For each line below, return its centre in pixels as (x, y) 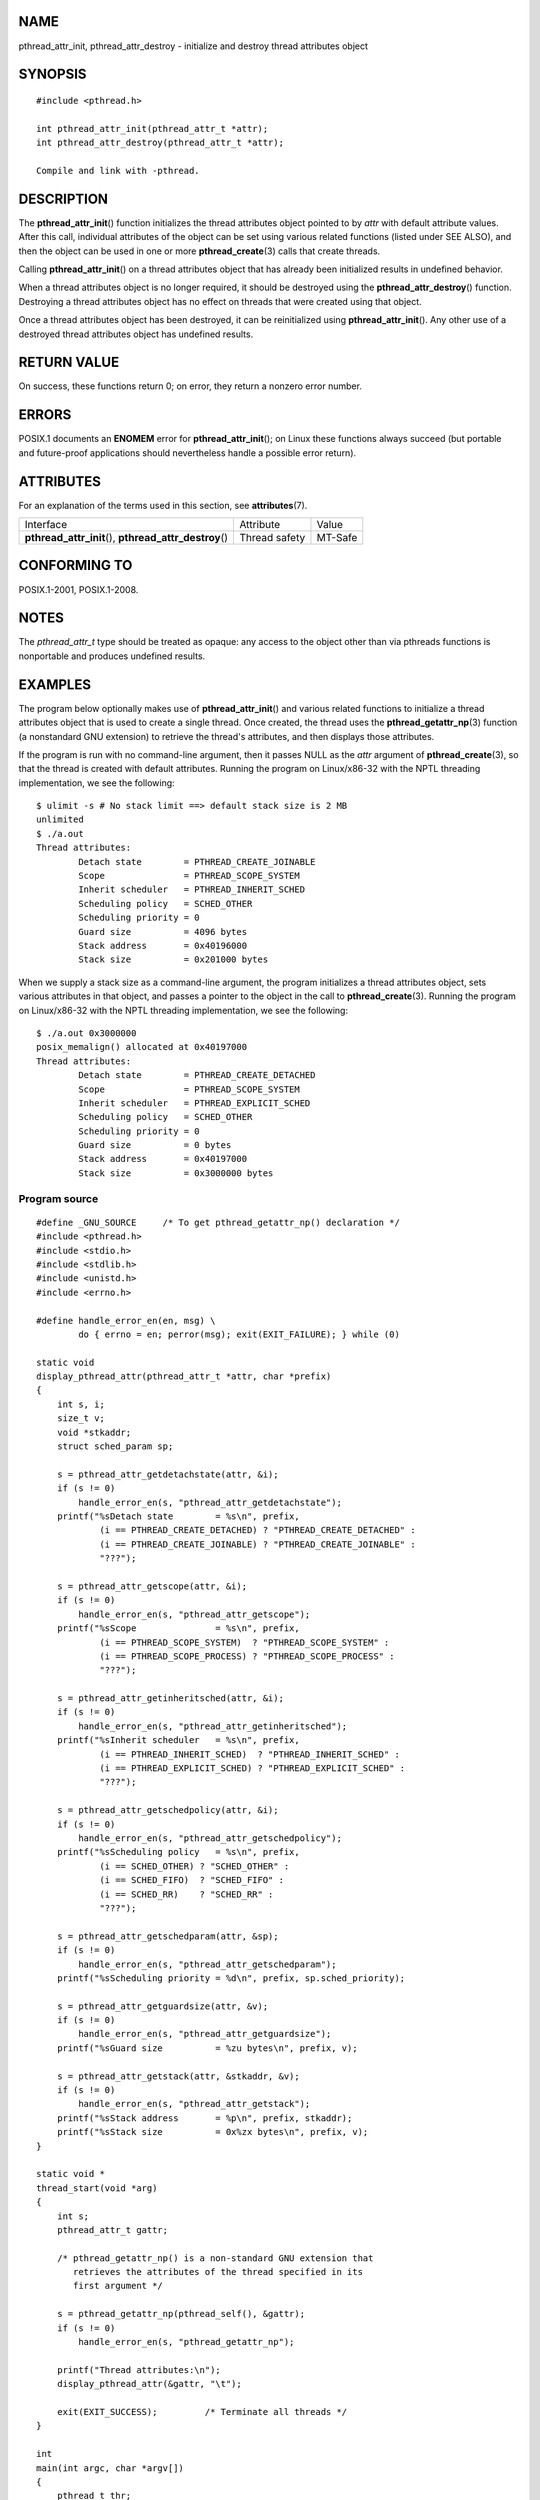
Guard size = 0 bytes (155, 1145)
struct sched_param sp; (115, 1446)
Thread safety (272, 538)
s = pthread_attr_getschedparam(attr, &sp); (167, 1936)
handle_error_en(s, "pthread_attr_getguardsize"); (205, 2034)
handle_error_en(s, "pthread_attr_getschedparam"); (207, 1964)
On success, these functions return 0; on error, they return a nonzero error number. (190, 386)
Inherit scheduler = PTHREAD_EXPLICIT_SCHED (194, 1103)
